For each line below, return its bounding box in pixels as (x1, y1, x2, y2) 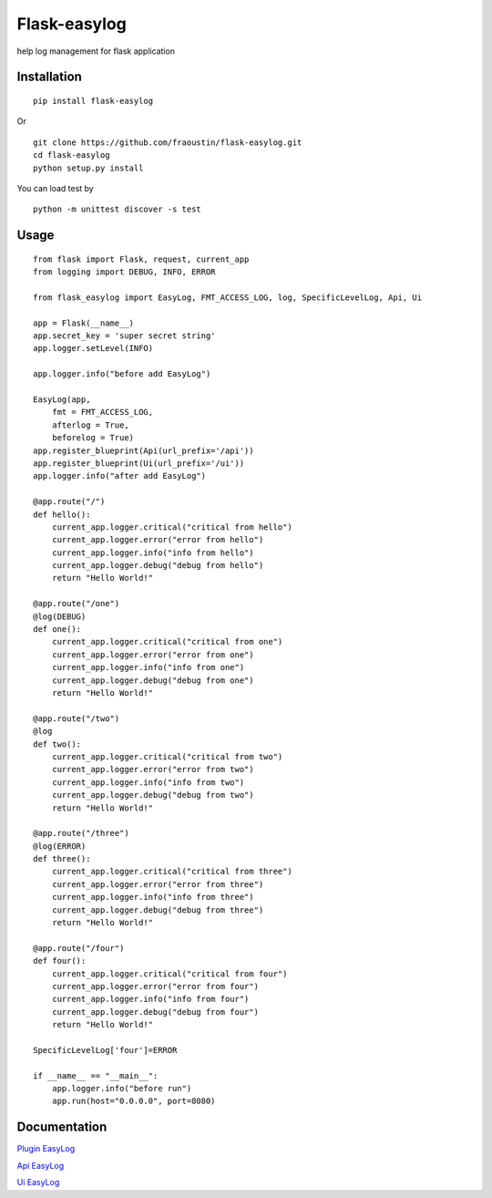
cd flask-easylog (33, 150, 110, 160)
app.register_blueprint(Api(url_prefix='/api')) (33, 445, 254, 456)
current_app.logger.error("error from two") (51, 764, 254, 775)
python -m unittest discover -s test (33, 204, 202, 214)
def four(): (33, 955, 87, 966)
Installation (16, 69, 82, 85)
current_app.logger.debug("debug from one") (51, 675, 254, 686)
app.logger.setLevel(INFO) (33, 343, 154, 354)
